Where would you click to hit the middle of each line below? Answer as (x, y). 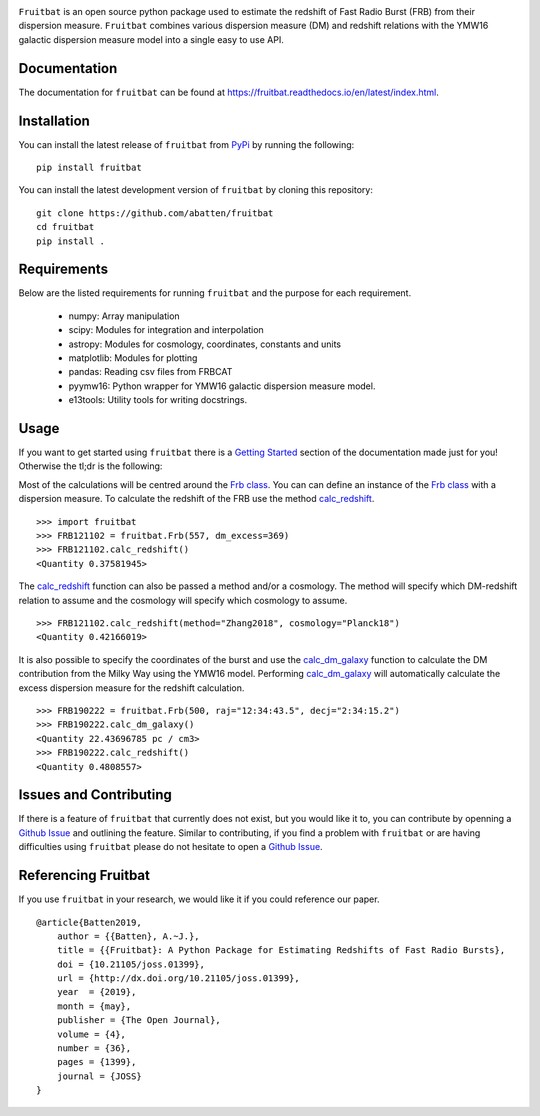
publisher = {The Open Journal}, (139, 1020)
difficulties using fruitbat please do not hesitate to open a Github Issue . (171, 847)
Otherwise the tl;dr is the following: (90, 466)
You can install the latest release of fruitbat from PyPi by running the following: (186, 144)
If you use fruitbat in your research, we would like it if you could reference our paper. (199, 899)
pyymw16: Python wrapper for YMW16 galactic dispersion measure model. (222, 386)
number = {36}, (94, 1048)
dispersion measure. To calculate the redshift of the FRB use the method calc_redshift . (196, 499)
